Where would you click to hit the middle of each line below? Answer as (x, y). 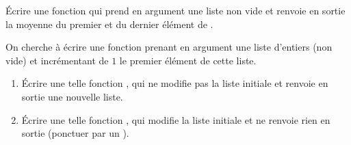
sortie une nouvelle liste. (72, 96)
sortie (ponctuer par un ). (75, 133)
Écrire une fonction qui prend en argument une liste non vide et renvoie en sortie (175, 10)
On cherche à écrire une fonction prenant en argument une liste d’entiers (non (169, 47)
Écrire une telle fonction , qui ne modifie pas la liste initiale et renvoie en (175, 83)
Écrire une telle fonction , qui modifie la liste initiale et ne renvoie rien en (176, 119)
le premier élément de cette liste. (188, 60)
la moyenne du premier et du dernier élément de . (109, 24)
